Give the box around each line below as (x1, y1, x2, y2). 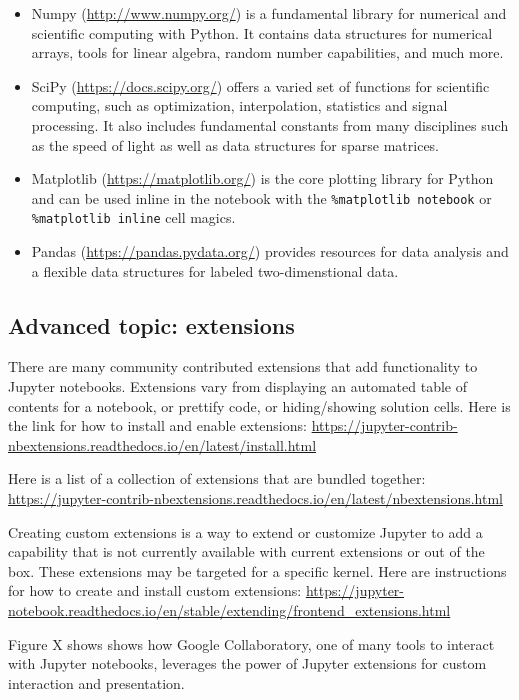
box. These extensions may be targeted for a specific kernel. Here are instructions (8, 560, 507, 581)
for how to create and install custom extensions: (8, 580, 302, 601)
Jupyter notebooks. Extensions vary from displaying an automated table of (8, 376, 467, 397)
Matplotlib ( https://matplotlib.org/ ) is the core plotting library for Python (31, 168, 494, 189)
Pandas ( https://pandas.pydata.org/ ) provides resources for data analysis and (31, 241, 509, 262)
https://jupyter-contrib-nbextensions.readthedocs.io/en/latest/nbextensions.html (8, 488, 503, 509)
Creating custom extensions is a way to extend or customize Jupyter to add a (8, 521, 483, 542)
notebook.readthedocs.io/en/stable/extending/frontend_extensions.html (8, 599, 451, 620)
